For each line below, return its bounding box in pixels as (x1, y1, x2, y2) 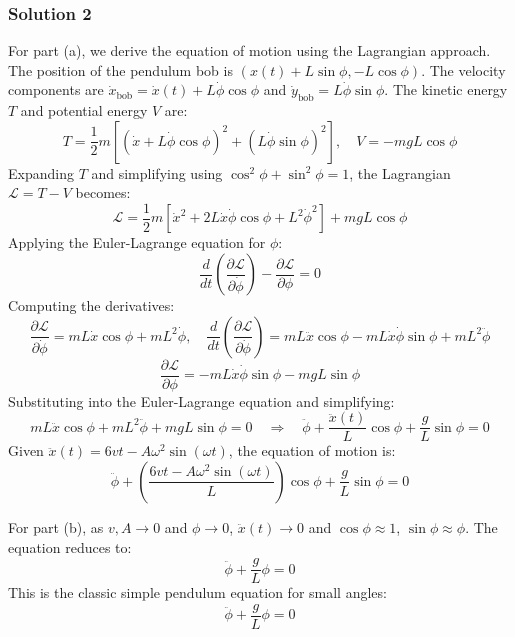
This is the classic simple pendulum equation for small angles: (8, 582, 387, 603)
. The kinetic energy (384, 79, 508, 100)
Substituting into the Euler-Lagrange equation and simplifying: (8, 390, 395, 411)
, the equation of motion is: (228, 440, 396, 461)
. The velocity (421, 59, 506, 80)
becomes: (75, 182, 131, 203)
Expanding (8, 162, 74, 183)
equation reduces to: (8, 536, 132, 557)
